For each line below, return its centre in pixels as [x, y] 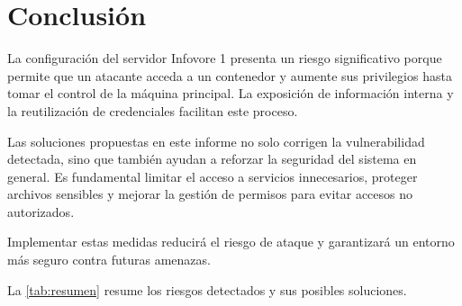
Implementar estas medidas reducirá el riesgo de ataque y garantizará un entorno [231, 242]
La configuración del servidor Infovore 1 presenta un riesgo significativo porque [225, 58]
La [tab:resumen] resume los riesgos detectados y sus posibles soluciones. [207, 289]
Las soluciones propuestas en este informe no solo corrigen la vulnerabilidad [216, 141]
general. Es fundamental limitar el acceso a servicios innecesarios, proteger [213, 176]
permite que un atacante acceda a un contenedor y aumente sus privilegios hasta [230, 75]
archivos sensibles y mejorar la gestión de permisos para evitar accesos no [210, 194]
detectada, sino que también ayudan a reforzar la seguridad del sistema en [212, 159]
